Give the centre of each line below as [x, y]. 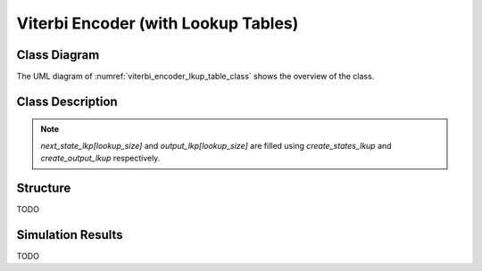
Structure [44, 189]
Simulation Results [70, 235]
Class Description [67, 101]
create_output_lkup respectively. [100, 158]
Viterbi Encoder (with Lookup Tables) [158, 23]
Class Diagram [58, 55]
